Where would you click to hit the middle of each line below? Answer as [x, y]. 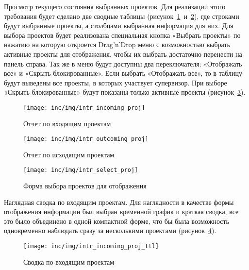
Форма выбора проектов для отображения [85, 186]
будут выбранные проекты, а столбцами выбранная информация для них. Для [119, 25]
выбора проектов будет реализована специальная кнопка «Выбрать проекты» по [122, 35]
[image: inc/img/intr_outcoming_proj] [86, 139]
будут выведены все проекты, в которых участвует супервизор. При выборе [116, 82]
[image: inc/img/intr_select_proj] [81, 170]
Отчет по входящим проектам [67, 123]
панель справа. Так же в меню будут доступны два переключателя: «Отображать [123, 63]
